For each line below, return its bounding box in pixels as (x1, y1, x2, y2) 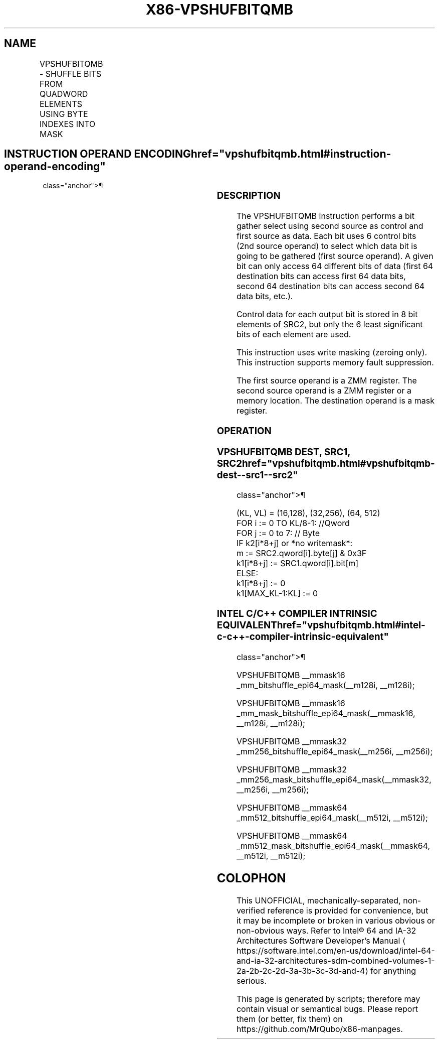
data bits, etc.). (236, 291, 293, 302)
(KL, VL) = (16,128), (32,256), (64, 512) (236, 508, 380, 518)
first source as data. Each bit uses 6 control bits (236, 231, 416, 241)
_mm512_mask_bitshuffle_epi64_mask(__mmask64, (236, 840, 430, 851)
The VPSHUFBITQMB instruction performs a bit (236, 211, 414, 221)
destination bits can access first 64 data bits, (236, 271, 406, 282)
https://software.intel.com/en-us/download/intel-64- (236, 945, 435, 956)
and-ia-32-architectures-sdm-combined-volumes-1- (236, 955, 435, 966)
